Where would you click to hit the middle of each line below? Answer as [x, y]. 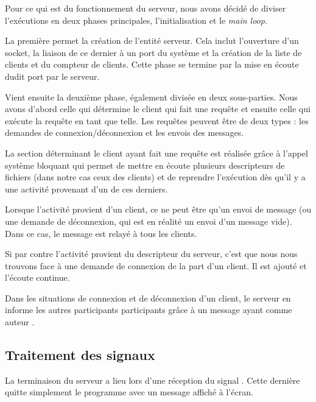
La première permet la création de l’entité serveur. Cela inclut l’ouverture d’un [152, 41]
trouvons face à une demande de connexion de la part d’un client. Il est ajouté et [156, 265]
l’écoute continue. [37, 277]
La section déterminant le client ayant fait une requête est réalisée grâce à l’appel [156, 153]
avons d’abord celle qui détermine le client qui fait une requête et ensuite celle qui [158, 109]
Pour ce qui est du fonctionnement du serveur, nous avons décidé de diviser [146, 8]
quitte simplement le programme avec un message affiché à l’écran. [129, 392]
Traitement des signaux [80, 355]
